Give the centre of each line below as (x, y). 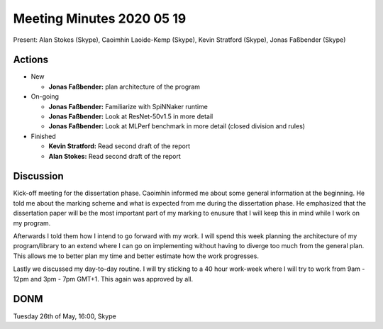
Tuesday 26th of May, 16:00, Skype (65, 316)
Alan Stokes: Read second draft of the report (115, 156)
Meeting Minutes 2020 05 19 (100, 18)
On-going (45, 96)
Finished (43, 136)
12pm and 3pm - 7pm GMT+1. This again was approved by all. (103, 279)
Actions (31, 60)
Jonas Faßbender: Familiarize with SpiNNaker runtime (128, 106)
